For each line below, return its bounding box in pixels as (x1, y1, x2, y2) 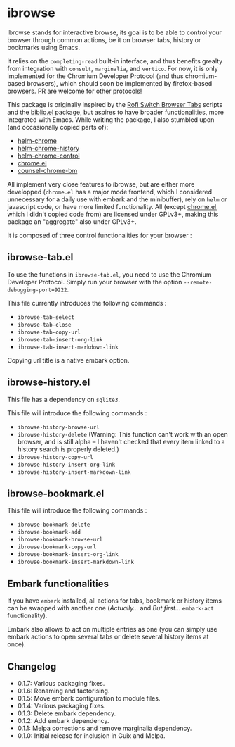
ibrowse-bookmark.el (7, 487, 105, 499)
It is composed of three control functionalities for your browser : (7, 231, 192, 239)
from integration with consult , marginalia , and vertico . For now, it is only (7, 64, 219, 73)
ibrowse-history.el (7, 377, 90, 389)
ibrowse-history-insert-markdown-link (17, 468, 131, 476)
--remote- (183, 279, 213, 286)
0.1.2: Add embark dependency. (17, 717, 109, 724)
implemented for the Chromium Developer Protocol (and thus (7, 72, 184, 80)
